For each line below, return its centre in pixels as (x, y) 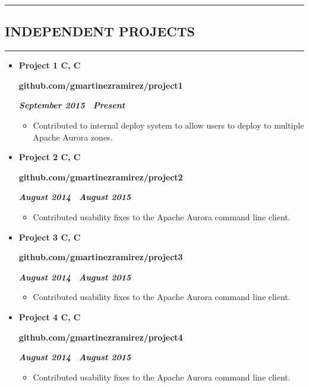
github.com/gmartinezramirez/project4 (101, 337)
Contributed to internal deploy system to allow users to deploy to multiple (168, 125)
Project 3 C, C (50, 237)
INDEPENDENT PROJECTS (100, 31)
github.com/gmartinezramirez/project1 (101, 85)
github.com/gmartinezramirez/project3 (101, 257)
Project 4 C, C (50, 316)
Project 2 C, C (50, 157)
